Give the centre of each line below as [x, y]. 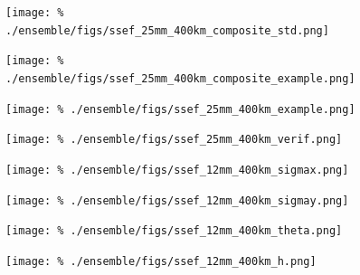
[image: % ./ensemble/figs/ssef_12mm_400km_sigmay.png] [177, 200]
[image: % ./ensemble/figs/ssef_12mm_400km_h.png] [161, 261]
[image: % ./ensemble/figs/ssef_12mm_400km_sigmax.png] [177, 170]
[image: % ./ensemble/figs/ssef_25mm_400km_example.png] [180, 109]
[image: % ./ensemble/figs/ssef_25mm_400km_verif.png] [174, 140]
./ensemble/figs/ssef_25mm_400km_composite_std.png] [167, 30]
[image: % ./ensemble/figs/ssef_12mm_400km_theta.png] [174, 231]
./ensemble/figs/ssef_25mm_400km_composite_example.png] [180, 78]
